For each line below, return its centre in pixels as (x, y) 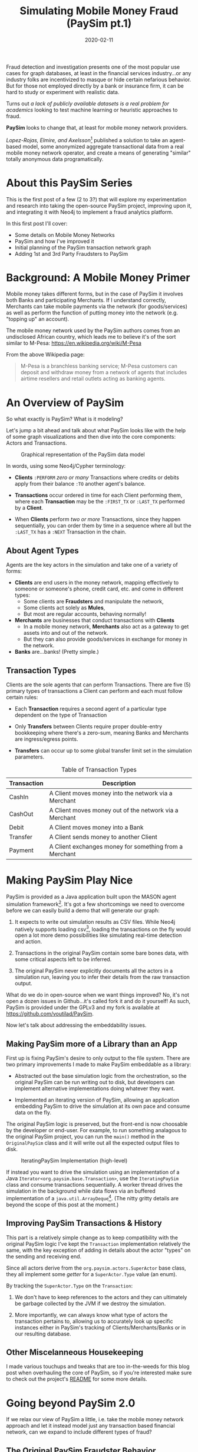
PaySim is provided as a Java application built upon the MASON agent (91, 897)
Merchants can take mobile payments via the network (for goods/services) (97, 307)
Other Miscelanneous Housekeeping (75, 1352)
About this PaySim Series (69, 183)
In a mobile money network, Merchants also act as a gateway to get (106, 627)
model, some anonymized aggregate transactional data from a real (103, 146)
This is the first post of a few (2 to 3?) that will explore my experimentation (96, 199)
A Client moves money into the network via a (111, 794)
